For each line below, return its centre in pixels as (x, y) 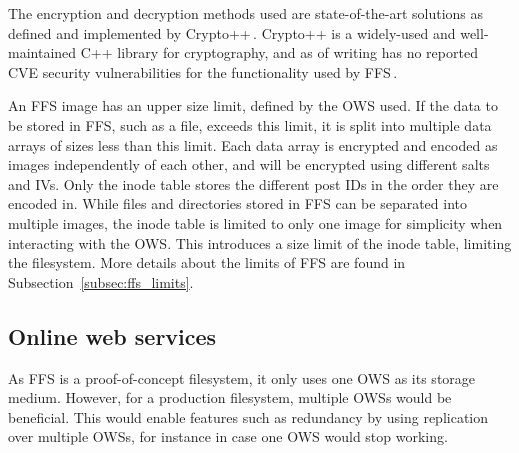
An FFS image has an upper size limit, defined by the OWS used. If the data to (253, 105)
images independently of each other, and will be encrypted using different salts (249, 164)
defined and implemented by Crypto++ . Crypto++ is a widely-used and (232, 32)
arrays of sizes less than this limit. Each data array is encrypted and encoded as (253, 144)
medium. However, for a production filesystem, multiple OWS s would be (230, 397)
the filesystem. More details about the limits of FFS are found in (207, 262)
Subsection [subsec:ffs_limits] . (101, 281)
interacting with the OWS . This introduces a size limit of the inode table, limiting (260, 242)
